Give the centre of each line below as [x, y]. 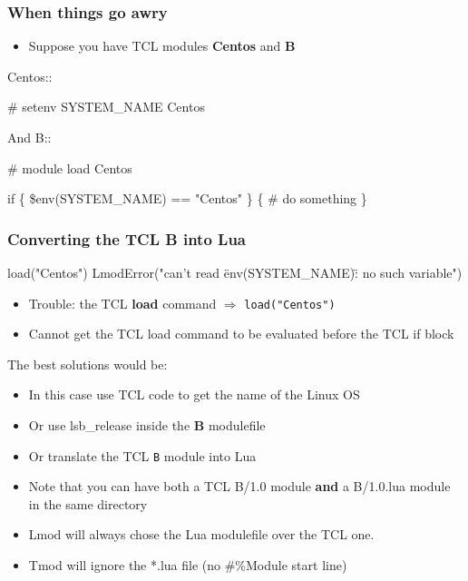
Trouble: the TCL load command [122, 303]
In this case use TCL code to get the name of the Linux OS [194, 394]
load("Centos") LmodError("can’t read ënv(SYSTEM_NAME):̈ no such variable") [235, 272]
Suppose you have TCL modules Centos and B [162, 46]
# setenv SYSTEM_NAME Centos [106, 107]
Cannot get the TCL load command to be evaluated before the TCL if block [241, 334]
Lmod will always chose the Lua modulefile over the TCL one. [201, 534]
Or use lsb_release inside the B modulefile [147, 425]
